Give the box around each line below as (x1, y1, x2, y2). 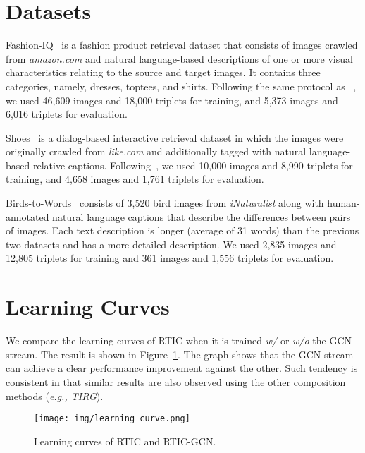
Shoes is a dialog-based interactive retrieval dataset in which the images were (6, 130, 344, 145)
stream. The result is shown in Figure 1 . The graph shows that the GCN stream (6, 346, 354, 361)
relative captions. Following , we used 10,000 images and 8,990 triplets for (32, 157, 353, 172)
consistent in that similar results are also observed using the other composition (6, 374, 346, 389)
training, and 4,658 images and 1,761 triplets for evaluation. (6, 171, 264, 186)
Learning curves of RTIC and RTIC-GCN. (34, 433, 216, 448)
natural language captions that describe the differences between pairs (52, 209, 351, 224)
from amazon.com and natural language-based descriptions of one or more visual (6, 51, 353, 66)
